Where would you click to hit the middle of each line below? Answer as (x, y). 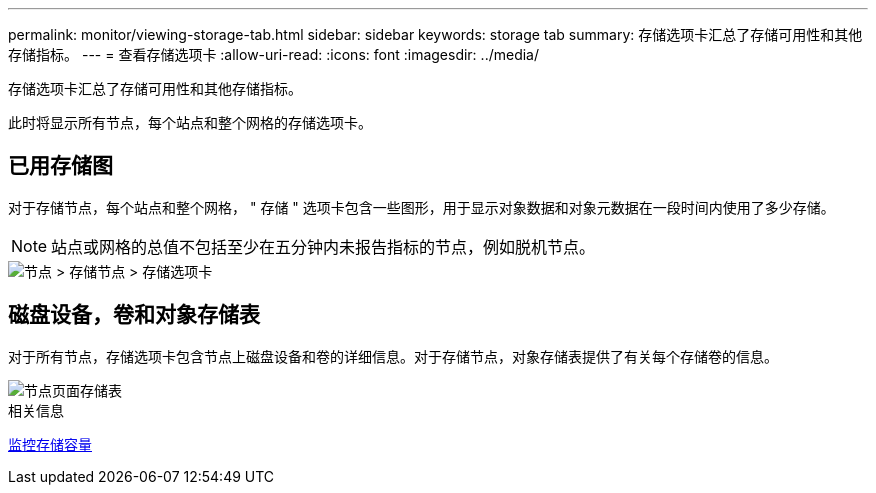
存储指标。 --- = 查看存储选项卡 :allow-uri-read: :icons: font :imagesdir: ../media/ (274, 54)
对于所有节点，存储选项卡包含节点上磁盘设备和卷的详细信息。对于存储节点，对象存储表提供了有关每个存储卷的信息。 (393, 356)
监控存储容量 (50, 444)
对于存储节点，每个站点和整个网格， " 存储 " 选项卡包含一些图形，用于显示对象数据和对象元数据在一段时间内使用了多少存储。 (421, 207)
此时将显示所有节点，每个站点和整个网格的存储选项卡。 (190, 122)
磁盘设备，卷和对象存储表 (134, 315)
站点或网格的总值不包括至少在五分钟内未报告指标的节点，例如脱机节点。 (323, 246)
